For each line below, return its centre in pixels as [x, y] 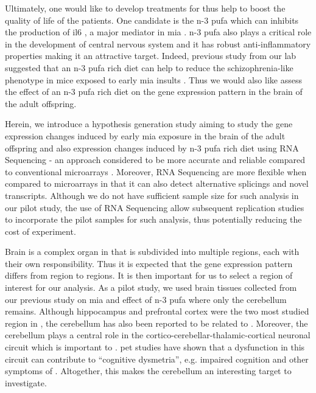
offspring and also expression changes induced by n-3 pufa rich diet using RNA [152, 148]
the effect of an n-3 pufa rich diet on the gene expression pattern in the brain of [154, 92]
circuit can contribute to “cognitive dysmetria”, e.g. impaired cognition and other [157, 359]
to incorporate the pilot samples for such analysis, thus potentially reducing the [153, 219]
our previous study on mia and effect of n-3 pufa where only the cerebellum [146, 299]
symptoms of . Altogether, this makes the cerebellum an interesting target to [148, 371]
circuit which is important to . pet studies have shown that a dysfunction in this [155, 347]
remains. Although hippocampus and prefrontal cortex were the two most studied [157, 311]
